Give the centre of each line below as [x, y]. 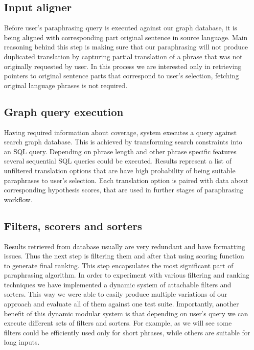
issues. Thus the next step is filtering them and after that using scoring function [124, 256]
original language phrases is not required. [66, 85]
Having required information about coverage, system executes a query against [120, 132]
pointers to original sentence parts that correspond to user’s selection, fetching [121, 76]
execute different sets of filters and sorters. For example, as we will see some [118, 323]
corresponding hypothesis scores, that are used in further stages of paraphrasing [124, 190]
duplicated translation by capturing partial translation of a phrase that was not [123, 56]
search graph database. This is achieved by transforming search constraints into [123, 142]
